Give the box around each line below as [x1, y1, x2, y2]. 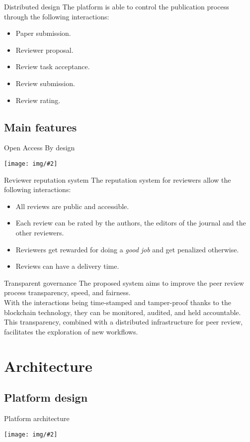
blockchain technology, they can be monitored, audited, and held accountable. [4, 307, 241, 317]
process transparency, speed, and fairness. [4, 287, 131, 298]
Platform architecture [4, 413, 70, 423]
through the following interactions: [4, 11, 109, 21]
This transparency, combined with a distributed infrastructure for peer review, [4, 317, 243, 327]
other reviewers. [15, 227, 64, 237]
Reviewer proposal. [15, 44, 74, 55]
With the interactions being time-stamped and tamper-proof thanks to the [4, 297, 231, 307]
